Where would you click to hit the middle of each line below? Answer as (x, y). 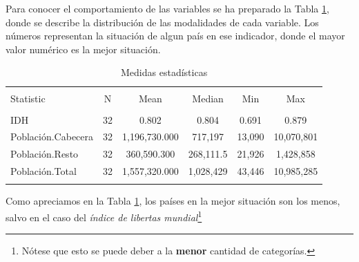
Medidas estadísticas (164, 72)
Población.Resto (45, 154)
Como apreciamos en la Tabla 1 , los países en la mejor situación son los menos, (173, 201)
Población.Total (43, 171)
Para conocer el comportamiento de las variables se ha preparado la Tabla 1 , (167, 8)
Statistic (28, 99)
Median (208, 99)
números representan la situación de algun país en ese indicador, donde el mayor (175, 36)
